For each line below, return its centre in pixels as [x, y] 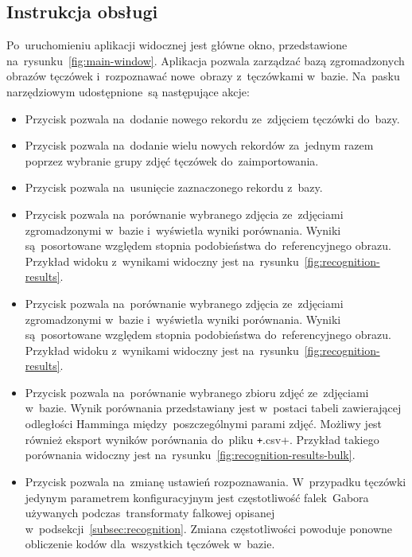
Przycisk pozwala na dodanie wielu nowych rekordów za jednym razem [199, 145]
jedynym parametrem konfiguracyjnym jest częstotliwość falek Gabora [197, 497]
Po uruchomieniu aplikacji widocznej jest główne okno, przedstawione [177, 45]
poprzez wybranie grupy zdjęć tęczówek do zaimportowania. [172, 160]
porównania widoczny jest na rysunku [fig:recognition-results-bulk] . [190, 455]
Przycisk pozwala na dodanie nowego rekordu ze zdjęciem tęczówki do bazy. [212, 118]
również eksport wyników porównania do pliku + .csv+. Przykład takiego [202, 439]
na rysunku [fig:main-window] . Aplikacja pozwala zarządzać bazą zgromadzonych [206, 60]
